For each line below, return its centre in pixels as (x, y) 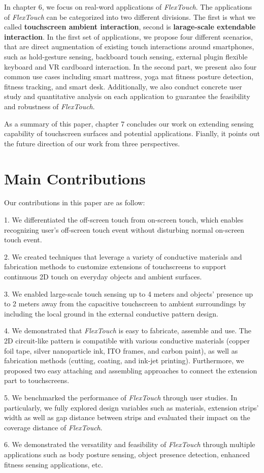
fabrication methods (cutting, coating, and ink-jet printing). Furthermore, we (124, 360)
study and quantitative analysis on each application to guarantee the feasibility (127, 96)
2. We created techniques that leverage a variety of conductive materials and (123, 256)
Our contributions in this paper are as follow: (75, 202)
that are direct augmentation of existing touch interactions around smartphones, (129, 46)
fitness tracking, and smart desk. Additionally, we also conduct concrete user (123, 86)
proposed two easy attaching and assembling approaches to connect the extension (131, 370)
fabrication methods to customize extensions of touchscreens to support (115, 266)
